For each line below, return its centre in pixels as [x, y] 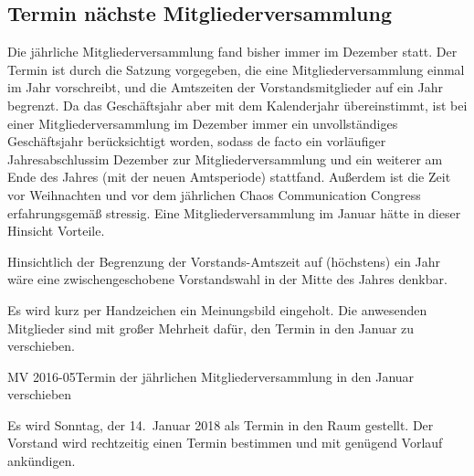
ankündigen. [42, 461]
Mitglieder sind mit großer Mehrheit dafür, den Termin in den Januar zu [211, 328]
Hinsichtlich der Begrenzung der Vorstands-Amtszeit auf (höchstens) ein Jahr [224, 261]
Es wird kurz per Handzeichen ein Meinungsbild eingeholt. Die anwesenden [217, 309]
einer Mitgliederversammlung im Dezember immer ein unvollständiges [203, 123]
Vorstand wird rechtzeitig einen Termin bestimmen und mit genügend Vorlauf [225, 443]
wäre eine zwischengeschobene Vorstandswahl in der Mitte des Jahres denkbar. [227, 279]
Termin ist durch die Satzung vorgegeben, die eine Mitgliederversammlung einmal [236, 69]
